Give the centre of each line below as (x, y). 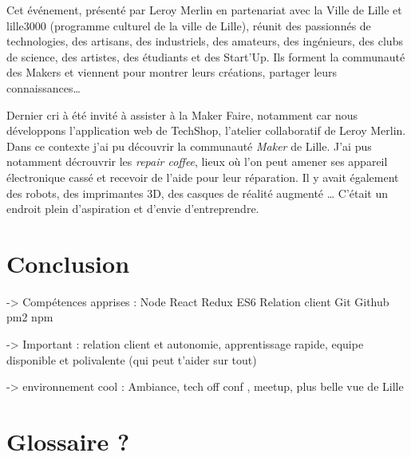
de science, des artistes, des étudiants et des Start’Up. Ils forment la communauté (206, 56)
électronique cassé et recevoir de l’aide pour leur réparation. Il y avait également (203, 177)
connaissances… (43, 87)
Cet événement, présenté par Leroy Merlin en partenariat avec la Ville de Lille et (204, 10)
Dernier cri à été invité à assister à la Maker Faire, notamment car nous (182, 114)
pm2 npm (30, 317)
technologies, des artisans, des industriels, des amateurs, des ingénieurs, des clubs (205, 41)
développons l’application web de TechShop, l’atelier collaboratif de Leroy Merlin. (206, 130)
